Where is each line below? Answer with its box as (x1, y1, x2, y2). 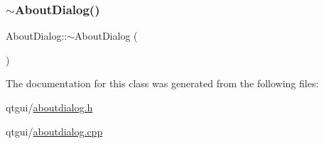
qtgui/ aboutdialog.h (6, 100, 93, 114)
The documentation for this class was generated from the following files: (6, 76, 319, 91)
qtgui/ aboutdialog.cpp (6, 123, 103, 138)
